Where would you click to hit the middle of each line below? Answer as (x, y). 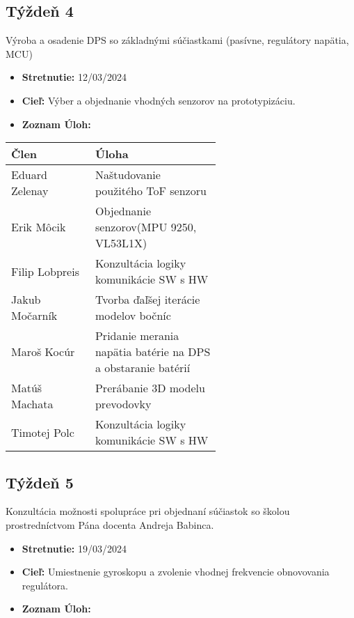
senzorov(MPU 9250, (146, 227)
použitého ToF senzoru (151, 191)
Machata (32, 404)
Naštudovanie (128, 175)
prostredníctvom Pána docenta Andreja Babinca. (110, 524)
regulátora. (45, 585)
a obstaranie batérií (143, 368)
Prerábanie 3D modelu (150, 388)
